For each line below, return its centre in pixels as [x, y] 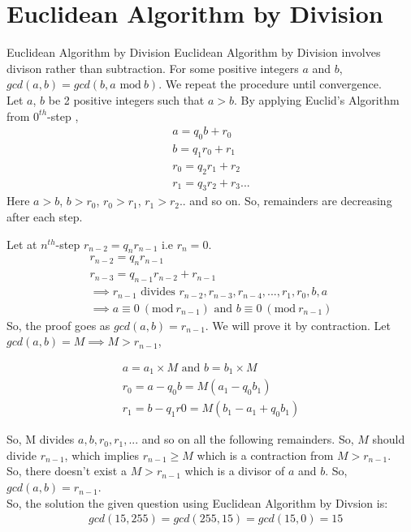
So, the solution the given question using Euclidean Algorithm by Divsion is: [197, 502]
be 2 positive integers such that [126, 99]
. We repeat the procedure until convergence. [270, 84]
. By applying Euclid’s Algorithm [317, 99]
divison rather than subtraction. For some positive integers [153, 68]
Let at [22, 244]
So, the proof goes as [58, 325]
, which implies [102, 455]
